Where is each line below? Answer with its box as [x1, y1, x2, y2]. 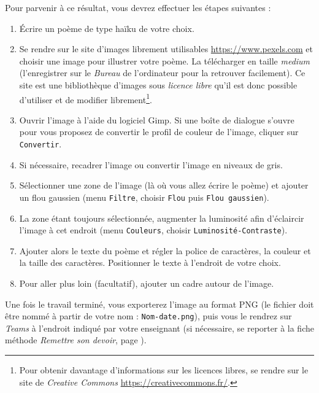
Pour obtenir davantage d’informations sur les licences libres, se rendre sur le [19, 363, 309, 376]
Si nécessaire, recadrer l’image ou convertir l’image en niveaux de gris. [19, 158, 283, 171]
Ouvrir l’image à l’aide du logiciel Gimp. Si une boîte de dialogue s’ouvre [19, 113, 294, 126]
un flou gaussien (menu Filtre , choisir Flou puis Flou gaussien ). [19, 190, 269, 203]
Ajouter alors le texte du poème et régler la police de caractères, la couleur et [19, 244, 311, 257]
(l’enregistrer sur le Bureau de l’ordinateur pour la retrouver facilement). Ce [19, 66, 306, 79]
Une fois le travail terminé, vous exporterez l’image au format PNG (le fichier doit [5, 297, 314, 310]
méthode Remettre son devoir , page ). [5, 333, 147, 346]
